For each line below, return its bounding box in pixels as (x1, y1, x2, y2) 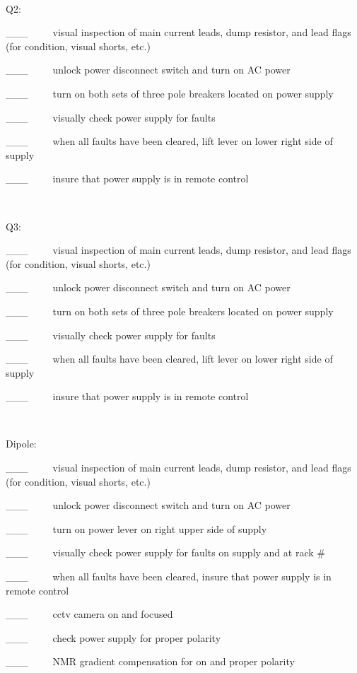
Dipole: (6, 436, 37, 451)
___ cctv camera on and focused (6, 607, 173, 621)
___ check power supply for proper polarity (6, 630, 221, 645)
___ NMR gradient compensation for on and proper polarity (6, 654, 295, 669)
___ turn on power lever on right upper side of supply (6, 521, 267, 536)
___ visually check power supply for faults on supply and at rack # (6, 545, 325, 560)
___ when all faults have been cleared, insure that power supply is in (6, 569, 332, 584)
